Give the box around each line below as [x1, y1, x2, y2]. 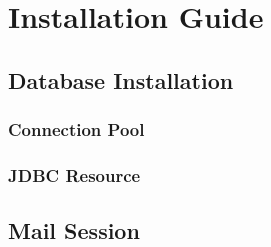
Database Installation [8, 64, 234, 95]
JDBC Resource [8, 162, 141, 187]
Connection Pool [8, 117, 145, 142]
